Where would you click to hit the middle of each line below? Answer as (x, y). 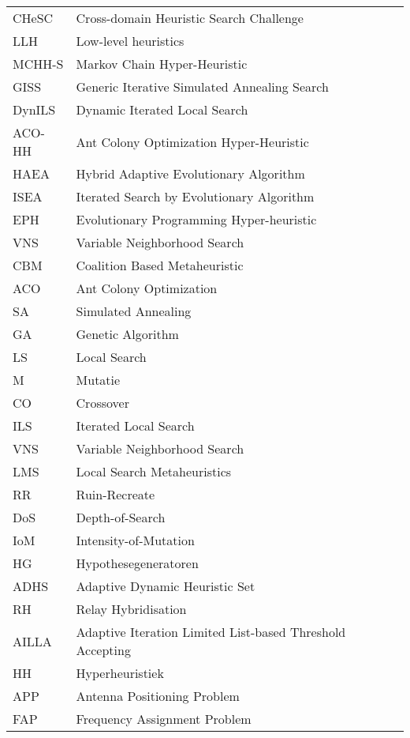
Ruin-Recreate (116, 494)
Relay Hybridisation (131, 609)
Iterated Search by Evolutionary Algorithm (195, 196)
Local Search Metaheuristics (154, 471)
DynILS (34, 109)
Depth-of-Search (121, 517)
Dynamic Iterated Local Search (162, 109)
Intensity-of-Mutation (135, 540)
